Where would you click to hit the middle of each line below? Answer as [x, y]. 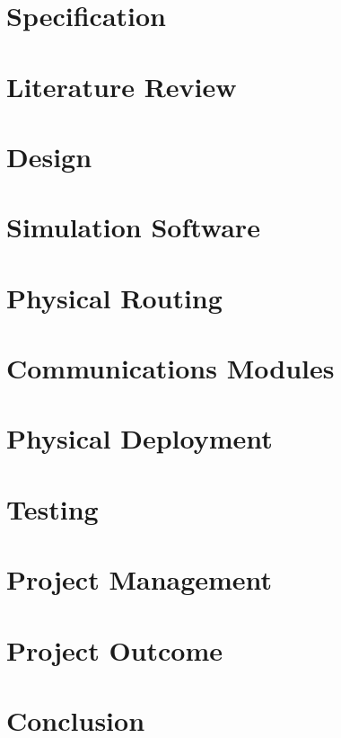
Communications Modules [170, 368]
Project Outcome [114, 649]
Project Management [140, 579]
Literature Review [122, 86]
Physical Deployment [140, 438]
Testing [52, 508]
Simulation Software [133, 227]
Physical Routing [114, 297]
